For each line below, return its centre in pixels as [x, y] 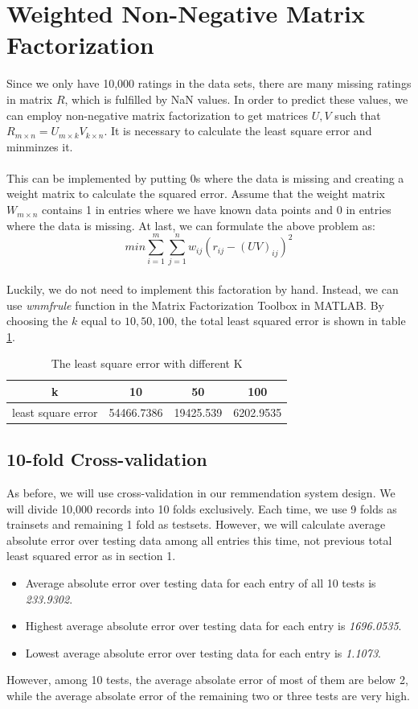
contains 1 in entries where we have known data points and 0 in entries [217, 210]
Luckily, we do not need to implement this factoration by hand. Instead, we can [203, 289]
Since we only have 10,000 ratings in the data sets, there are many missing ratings [209, 83]
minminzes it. [40, 146]
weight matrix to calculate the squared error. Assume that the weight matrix [196, 194]
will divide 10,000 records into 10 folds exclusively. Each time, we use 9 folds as [202, 508]
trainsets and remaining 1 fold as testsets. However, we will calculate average [196, 524]
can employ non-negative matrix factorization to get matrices [158, 115]
